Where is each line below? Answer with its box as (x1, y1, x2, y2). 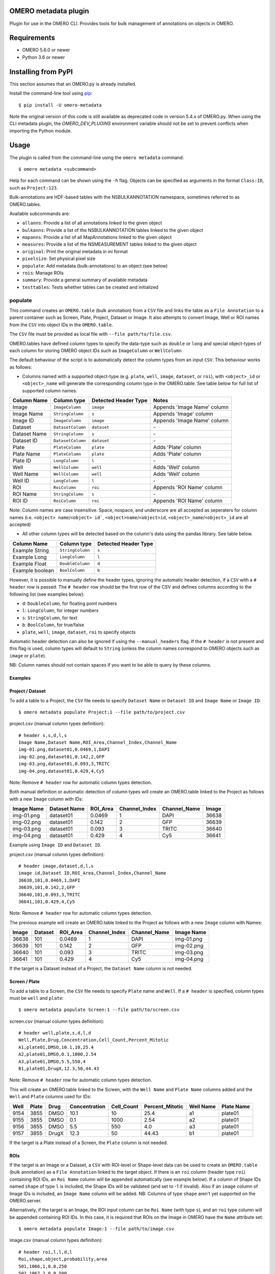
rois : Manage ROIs (22, 270, 64, 276)
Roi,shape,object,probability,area (18, 1256, 107, 1262)
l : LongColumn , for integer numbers (22, 607, 99, 614)
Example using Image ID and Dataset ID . (9, 842, 102, 848)
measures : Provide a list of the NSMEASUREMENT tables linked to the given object (22, 241, 197, 247)
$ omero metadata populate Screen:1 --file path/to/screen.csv (18, 1007, 180, 1013)
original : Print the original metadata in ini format (22, 248, 128, 254)
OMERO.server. (9, 1198, 42, 1204)
